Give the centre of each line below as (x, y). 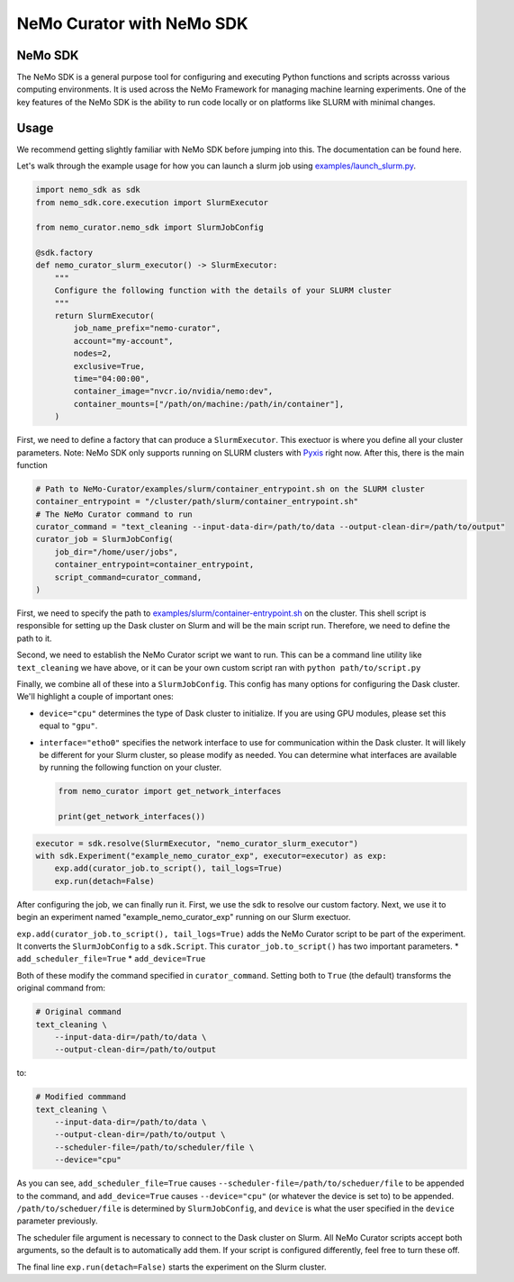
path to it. (35, 638)
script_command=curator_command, (128, 577)
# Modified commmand (81, 1097)
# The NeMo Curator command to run (114, 514)
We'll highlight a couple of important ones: (95, 697)
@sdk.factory (64, 253)
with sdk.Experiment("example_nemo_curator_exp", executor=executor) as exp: (211, 856)
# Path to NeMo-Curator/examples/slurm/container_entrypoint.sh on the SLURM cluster (230, 489)
